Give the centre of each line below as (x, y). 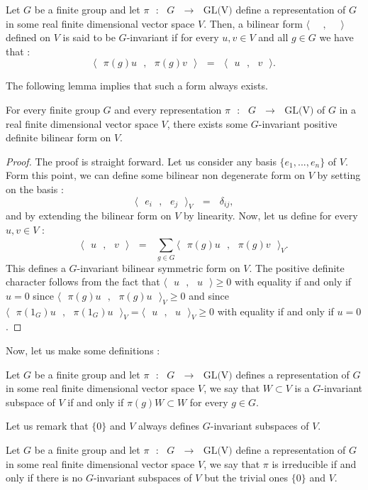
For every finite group (53, 109)
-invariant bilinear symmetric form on (158, 267)
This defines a (36, 267)
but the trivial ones (246, 478)
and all (273, 37)
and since (209, 295)
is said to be (89, 37)
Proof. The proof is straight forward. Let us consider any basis (141, 161)
